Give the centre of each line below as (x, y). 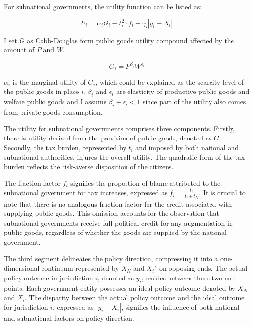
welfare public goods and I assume (55, 102)
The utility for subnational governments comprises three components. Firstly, (119, 128)
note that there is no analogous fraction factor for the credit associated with (118, 203)
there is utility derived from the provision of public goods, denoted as (108, 138)
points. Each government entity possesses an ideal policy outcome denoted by (120, 288)
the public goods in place (42, 91)
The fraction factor (32, 183)
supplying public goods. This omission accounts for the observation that (112, 213)
